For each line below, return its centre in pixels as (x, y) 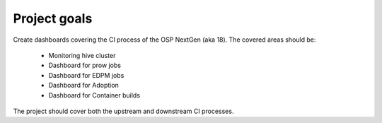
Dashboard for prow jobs (85, 65)
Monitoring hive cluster (82, 55)
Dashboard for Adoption (84, 86)
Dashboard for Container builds (94, 95)
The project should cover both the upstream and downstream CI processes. (123, 111)
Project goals (53, 18)
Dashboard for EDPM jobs (86, 75)
